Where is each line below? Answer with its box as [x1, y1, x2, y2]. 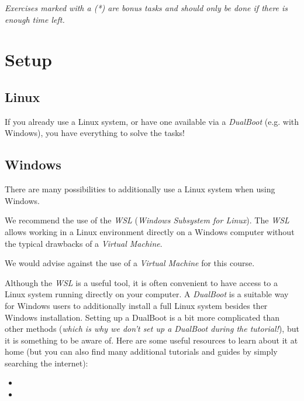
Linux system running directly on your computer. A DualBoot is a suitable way [5, 288, 289, 300]
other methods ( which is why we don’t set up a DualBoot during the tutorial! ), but [5, 322, 299, 335]
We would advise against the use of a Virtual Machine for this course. [5, 257, 255, 269]
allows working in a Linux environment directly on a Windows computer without [5, 225, 295, 237]
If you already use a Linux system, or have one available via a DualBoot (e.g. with [5, 115, 299, 127]
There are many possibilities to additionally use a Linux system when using [5, 183, 275, 195]
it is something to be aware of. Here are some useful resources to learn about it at [5, 334, 298, 346]
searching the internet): [5, 356, 88, 369]
